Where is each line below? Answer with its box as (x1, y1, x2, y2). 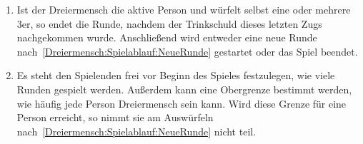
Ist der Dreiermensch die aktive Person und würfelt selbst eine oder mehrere (16, 2, 351, 16)
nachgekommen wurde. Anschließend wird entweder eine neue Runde (16, 30, 317, 45)
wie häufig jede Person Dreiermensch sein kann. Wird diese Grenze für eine (16, 96, 347, 110)
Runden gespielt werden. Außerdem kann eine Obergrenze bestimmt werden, (16, 81, 352, 96)
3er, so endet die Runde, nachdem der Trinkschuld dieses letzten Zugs (16, 16, 322, 31)
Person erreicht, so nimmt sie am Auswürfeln (16, 110, 214, 125)
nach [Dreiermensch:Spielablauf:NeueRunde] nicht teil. (16, 123, 257, 138)
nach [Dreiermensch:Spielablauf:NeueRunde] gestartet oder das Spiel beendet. (16, 43, 358, 58)
